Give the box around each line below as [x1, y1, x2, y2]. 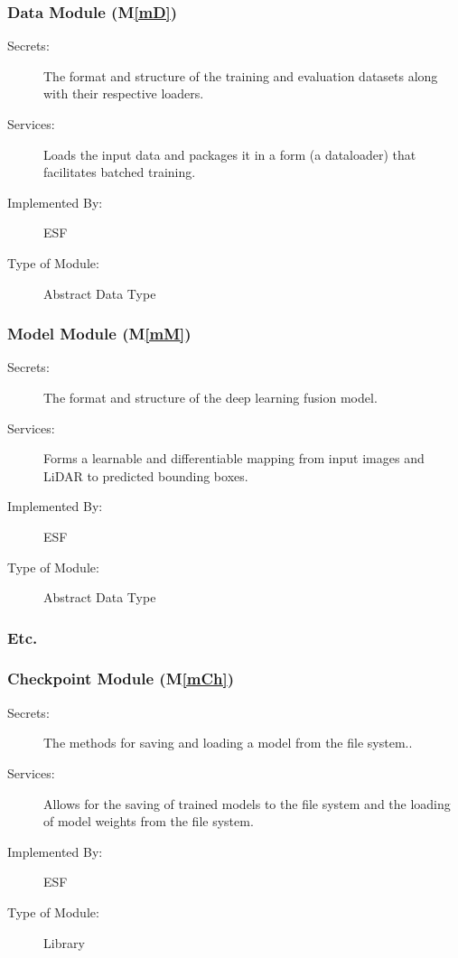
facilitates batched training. [43, 163, 196, 181]
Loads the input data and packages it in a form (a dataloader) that [43, 144, 416, 163]
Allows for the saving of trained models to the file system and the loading [43, 794, 451, 813]
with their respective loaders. [43, 84, 204, 103]
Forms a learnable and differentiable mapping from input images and [43, 449, 425, 468]
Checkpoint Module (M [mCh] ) [7, 667, 235, 690]
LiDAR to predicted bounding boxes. [43, 466, 248, 485]
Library [43, 933, 85, 952]
